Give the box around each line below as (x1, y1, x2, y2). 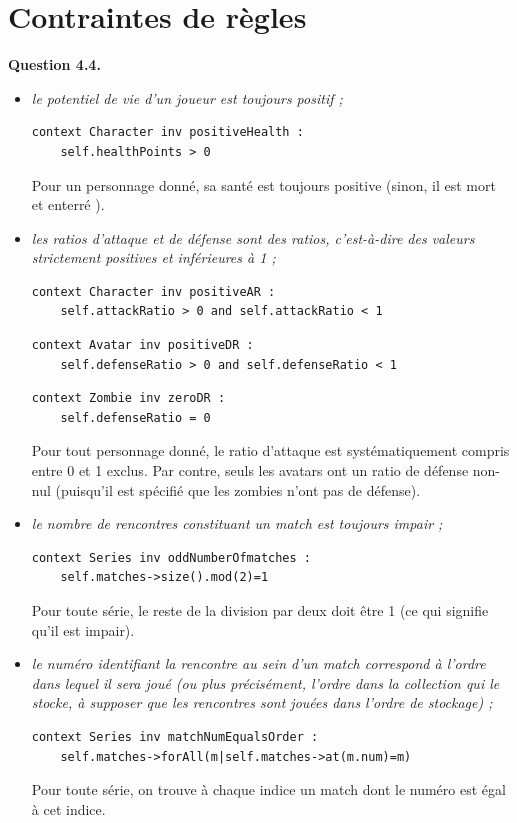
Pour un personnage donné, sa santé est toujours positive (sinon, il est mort (31, 174, 496, 195)
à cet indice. (31, 798, 106, 819)
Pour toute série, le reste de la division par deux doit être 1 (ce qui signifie (31, 600, 489, 620)
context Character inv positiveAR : (31, 284, 276, 299)
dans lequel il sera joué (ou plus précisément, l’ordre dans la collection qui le (31, 672, 500, 693)
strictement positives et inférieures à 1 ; (31, 247, 276, 268)
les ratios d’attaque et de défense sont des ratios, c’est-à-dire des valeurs (31, 227, 475, 248)
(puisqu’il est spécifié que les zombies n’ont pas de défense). (55, 479, 421, 500)
